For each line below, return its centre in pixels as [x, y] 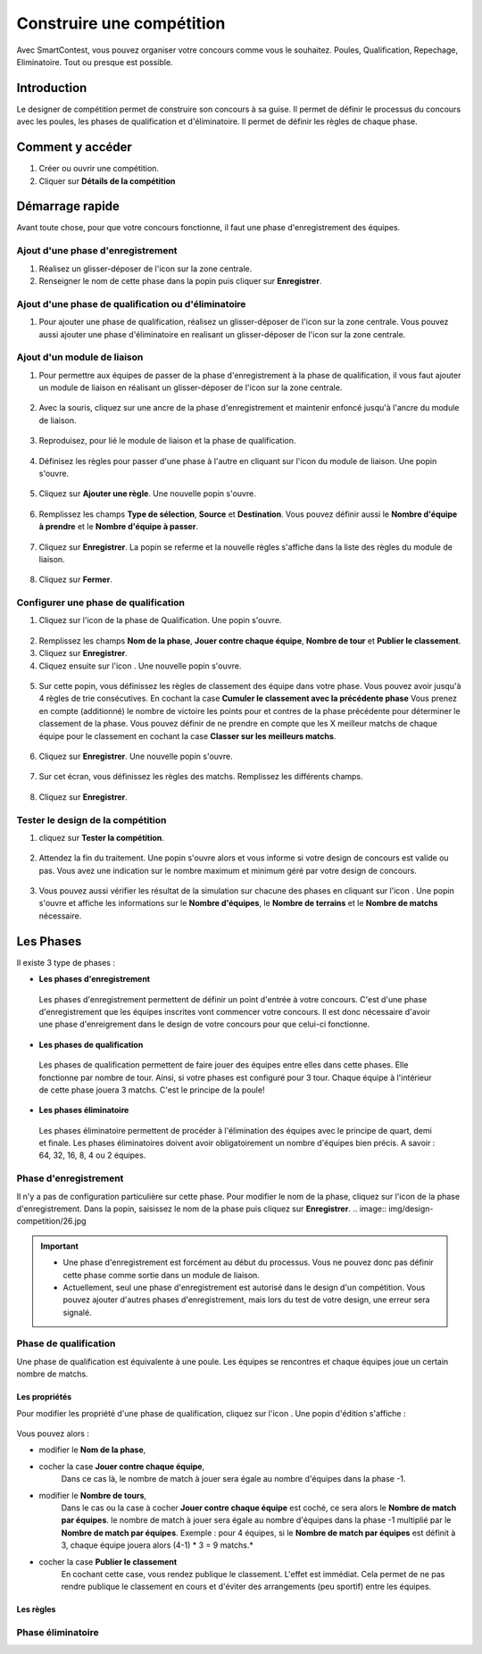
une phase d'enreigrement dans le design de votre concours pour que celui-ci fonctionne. [204, 1024]
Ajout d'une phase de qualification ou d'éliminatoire [131, 303]
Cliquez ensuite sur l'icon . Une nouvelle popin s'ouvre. [140, 666]
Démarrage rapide [68, 207]
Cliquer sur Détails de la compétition [107, 181]
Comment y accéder [75, 147]
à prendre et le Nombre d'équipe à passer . [118, 527]
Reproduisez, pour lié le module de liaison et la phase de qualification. [167, 441]
